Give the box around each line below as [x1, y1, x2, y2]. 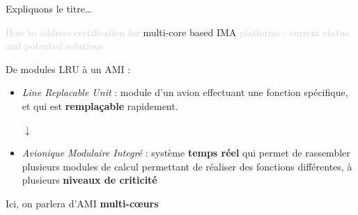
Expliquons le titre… [6, 1, 92, 15]
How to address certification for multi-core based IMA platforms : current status [6, 24, 349, 39]
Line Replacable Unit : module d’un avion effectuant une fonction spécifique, [22, 85, 348, 99]
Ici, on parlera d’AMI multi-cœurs [6, 196, 159, 210]
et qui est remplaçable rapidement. [22, 98, 178, 113]
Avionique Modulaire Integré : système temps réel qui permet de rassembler [22, 145, 350, 160]
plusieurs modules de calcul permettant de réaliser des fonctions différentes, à [22, 159, 352, 173]
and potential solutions [6, 38, 104, 53]
